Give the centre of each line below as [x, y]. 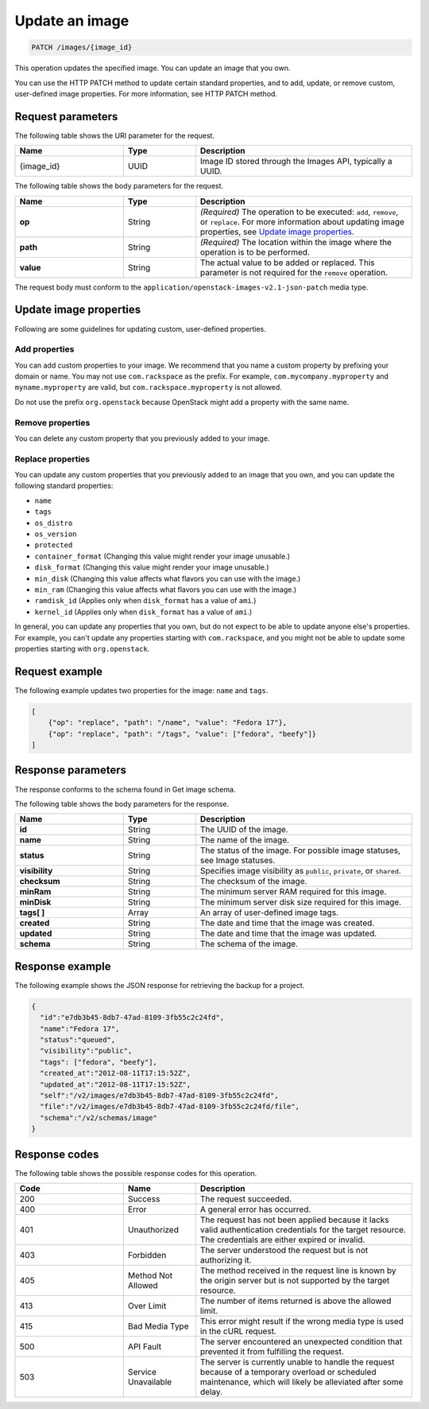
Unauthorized [153, 1229]
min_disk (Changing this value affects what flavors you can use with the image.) [168, 578]
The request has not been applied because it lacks [294, 1220]
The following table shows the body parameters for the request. [119, 186]
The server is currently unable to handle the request [297, 1362]
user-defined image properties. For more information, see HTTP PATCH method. [146, 93]
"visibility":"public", [86, 1051]
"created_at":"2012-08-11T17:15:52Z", [115, 1073]
